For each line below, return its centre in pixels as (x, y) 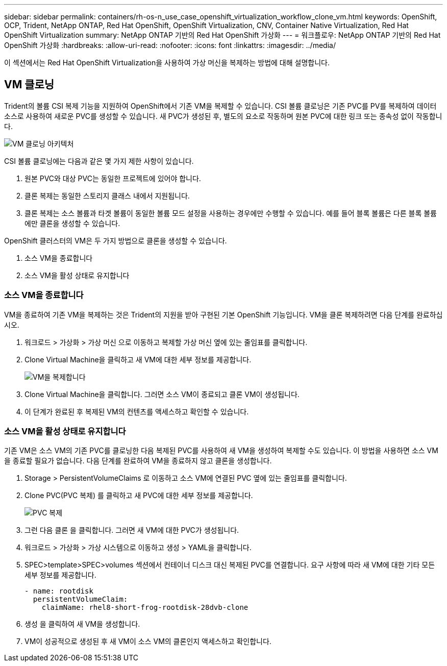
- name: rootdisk (59, 591)
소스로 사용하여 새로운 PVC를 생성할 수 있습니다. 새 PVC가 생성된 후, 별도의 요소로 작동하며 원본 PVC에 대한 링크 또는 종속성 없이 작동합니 (223, 116)
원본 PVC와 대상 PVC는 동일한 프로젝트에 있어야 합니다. (113, 178)
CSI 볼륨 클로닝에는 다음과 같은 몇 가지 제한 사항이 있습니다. (99, 161)
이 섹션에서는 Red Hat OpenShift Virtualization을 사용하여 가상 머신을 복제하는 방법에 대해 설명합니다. (167, 63)
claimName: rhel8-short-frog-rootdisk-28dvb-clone (145, 608)
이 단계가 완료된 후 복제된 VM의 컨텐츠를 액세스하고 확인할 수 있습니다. (137, 411)
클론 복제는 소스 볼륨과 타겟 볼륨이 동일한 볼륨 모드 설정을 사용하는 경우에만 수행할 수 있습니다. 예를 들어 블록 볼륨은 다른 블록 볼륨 (231, 213)
